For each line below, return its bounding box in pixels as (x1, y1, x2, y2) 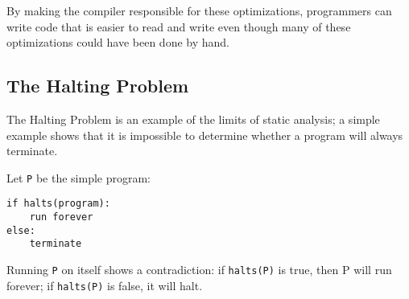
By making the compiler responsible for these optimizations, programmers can (6, 2, 392, 18)
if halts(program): (6, 198, 110, 210)
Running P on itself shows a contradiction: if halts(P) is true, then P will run (6, 261, 392, 278)
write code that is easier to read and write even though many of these (6, 18, 351, 35)
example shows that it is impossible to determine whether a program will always (6, 126, 403, 143)
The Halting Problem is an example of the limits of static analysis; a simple (6, 110, 380, 127)
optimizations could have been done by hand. (6, 34, 229, 51)
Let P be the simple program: (6, 169, 151, 186)
